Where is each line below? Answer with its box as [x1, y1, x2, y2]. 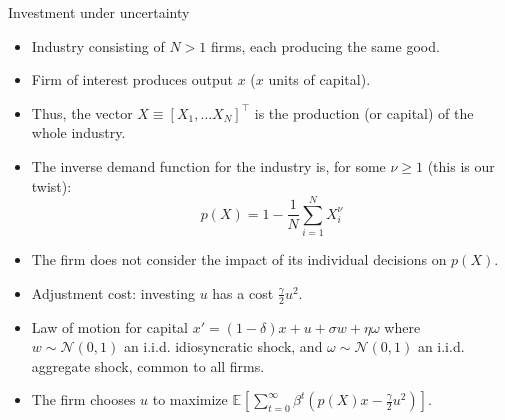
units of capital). [268, 69, 371, 90]
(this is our [427, 155, 495, 176]
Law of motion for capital [31, 316, 188, 337]
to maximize [152, 389, 228, 410]
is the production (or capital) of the [254, 102, 474, 123]
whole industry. [31, 122, 126, 143]
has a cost [212, 282, 274, 303]
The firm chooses [31, 389, 136, 410]
